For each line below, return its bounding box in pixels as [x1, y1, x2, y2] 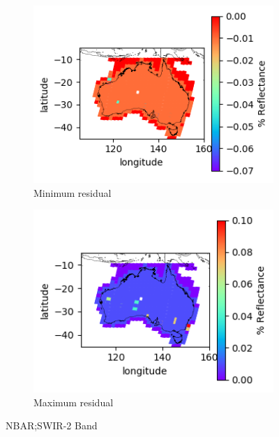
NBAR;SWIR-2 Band [6, 418, 98, 433]
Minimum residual [33, 185, 112, 200]
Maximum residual [33, 394, 114, 409]
